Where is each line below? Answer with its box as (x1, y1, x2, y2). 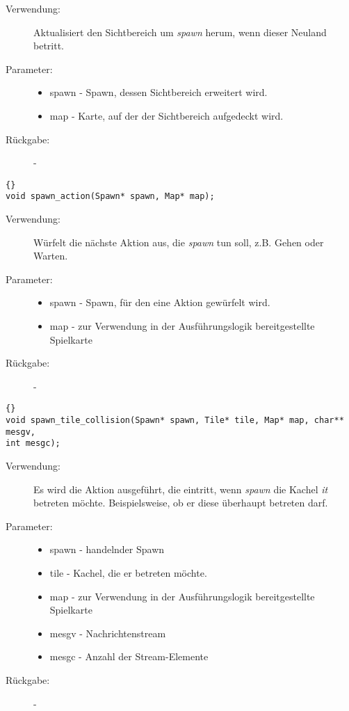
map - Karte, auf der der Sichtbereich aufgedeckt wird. (49, 108, 284, 122)
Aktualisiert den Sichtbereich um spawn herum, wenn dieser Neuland (33, 24, 327, 39)
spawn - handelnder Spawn (49, 542, 165, 557)
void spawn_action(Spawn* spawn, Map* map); (6, 191, 215, 202)
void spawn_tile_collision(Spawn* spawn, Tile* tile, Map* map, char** (6, 415, 344, 426)
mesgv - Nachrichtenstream (49, 625, 166, 640)
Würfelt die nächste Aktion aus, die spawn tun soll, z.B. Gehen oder (33, 234, 324, 249)
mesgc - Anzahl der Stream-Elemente (49, 649, 209, 664)
